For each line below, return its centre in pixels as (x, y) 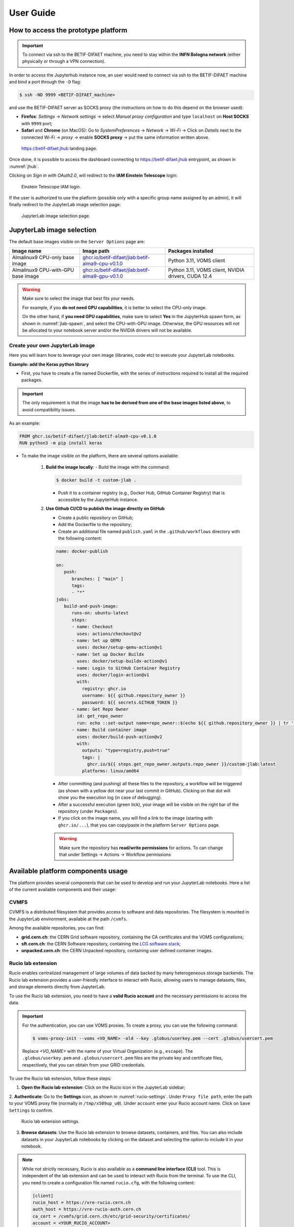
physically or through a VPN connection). (64, 61)
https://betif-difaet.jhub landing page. (59, 148)
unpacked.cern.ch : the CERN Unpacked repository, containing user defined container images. (117, 951)
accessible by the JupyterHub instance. (98, 500)
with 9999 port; (37, 123)
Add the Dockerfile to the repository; (95, 525)
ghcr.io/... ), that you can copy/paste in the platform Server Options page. (139, 825)
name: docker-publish (82, 551)
